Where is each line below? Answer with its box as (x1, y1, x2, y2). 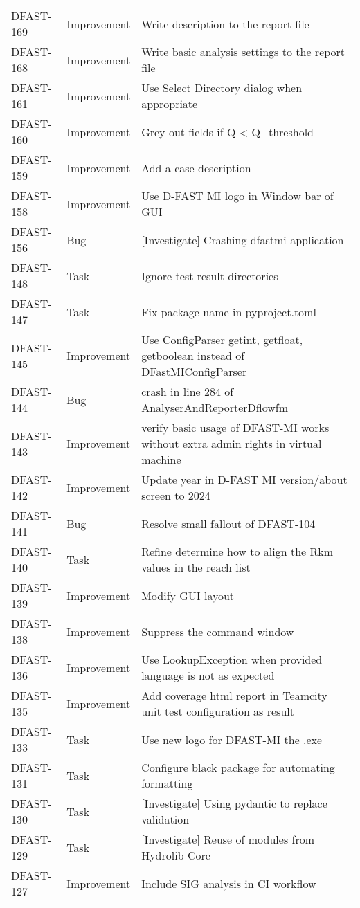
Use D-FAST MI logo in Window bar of (141, 188, 334, 203)
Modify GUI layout (141, 587, 235, 603)
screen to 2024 (141, 487, 210, 503)
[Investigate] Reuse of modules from (141, 831, 315, 847)
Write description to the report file (141, 15, 309, 32)
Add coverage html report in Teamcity (141, 687, 327, 703)
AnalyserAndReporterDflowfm (141, 399, 288, 415)
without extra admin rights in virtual (141, 435, 322, 451)
